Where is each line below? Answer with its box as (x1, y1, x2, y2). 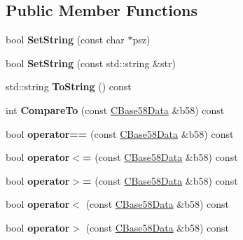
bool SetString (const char (6, 32, 125, 47)
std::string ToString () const (6, 79, 132, 94)
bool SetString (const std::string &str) (6, 55, 176, 70)
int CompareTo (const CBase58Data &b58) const (6, 102, 225, 117)
